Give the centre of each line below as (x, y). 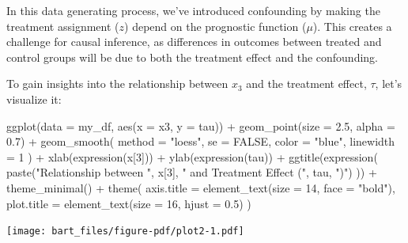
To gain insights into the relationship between (117, 84)
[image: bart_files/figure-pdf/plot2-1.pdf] (125, 232)
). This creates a (352, 26)
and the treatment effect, (306, 84)
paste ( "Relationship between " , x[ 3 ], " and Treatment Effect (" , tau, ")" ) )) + (192, 172)
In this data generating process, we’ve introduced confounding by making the (193, 10)
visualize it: (34, 99)
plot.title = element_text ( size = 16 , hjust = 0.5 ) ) (129, 203)
